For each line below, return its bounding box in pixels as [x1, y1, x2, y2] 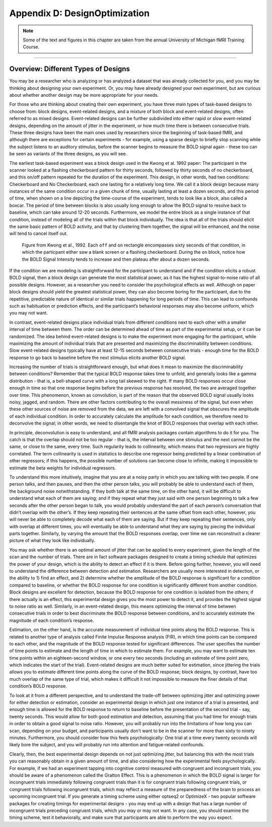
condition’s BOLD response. [9, 683, 67, 689]
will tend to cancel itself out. [9, 230, 68, 237]
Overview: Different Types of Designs [9, 65, 130, 73]
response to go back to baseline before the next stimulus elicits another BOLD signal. [9, 355, 186, 361]
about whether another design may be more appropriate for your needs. [9, 92, 159, 98]
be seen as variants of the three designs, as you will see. [9, 151, 127, 157]
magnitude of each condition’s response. [9, 617, 94, 623]
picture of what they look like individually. [9, 538, 95, 544]
